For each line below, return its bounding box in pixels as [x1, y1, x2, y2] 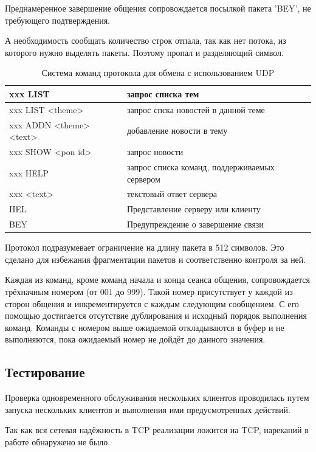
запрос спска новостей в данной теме [126, 103, 265, 116]
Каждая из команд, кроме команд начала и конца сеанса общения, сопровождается [5, 273, 310, 286]
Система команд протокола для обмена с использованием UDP [41, 66, 275, 79]
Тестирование [5, 363, 85, 381]
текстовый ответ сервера [126, 187, 218, 200]
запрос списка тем [126, 87, 199, 100]
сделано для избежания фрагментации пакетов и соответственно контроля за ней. [5, 252, 306, 265]
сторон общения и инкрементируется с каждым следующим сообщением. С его [5, 297, 299, 310]
